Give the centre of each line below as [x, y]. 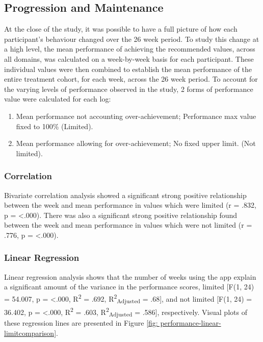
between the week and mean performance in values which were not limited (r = [128, 225]
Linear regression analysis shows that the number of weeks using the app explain [130, 276]
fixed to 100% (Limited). [55, 126]
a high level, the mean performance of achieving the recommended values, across [130, 49]
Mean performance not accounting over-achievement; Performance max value [136, 116]
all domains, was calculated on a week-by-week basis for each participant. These [129, 58]
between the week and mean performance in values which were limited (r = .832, [130, 205]
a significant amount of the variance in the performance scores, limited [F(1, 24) [129, 287]
